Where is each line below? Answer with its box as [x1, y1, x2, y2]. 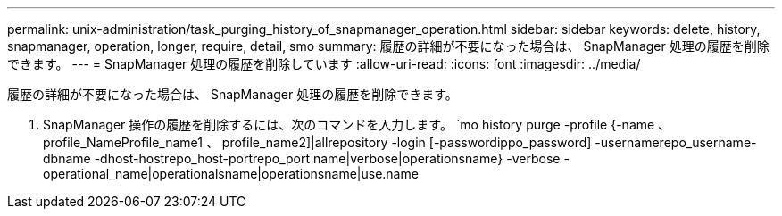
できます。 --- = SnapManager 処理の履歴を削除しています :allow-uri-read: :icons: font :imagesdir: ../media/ [7, 56, 641, 71]
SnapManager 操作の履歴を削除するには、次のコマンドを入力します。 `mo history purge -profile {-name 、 [43, 117, 671, 132]
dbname [43, 151, 91, 166]
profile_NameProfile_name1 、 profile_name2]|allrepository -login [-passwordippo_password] [43, 135, 592, 150]
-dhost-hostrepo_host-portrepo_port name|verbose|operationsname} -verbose [94, 151, 561, 166]
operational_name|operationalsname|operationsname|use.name [43, 166, 419, 181]
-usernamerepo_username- [595, 135, 757, 150]
